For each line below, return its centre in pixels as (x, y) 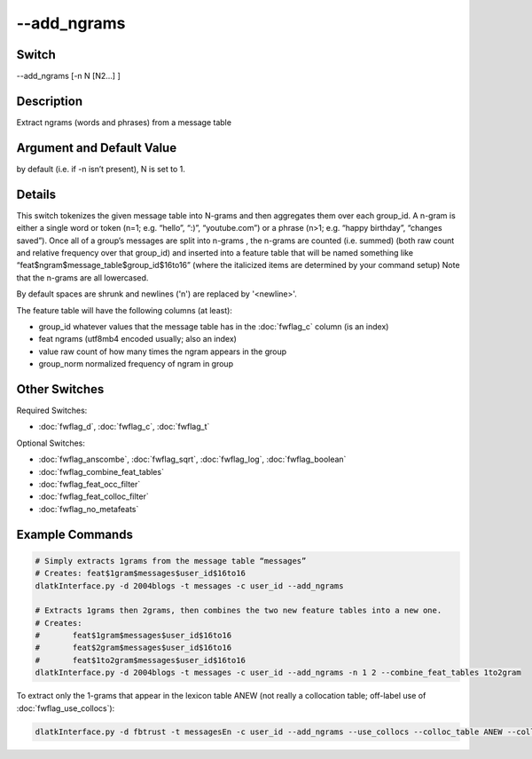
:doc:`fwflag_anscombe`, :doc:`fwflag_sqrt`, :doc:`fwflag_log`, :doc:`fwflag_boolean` (192, 459)
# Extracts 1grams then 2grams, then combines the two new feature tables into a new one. (239, 611)
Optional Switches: (51, 443)
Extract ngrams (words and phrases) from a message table (124, 122)
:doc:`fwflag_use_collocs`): (66, 708)
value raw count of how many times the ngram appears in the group (163, 352)
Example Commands (74, 534)
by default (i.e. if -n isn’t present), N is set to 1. (101, 169)
